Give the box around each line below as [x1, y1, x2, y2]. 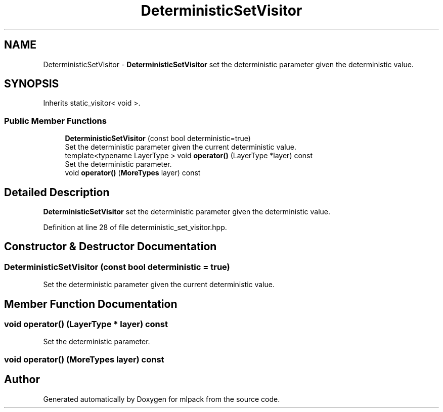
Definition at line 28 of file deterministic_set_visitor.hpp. [43, 223, 227, 232]
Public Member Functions [4, 115, 107, 126]
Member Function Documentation [4, 297, 178, 310]
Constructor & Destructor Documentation [4, 240, 217, 253]
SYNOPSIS [4, 77, 59, 90]
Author [4, 373, 40, 386]
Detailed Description [4, 186, 110, 199]
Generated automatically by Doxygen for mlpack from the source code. [43, 394, 280, 403]
